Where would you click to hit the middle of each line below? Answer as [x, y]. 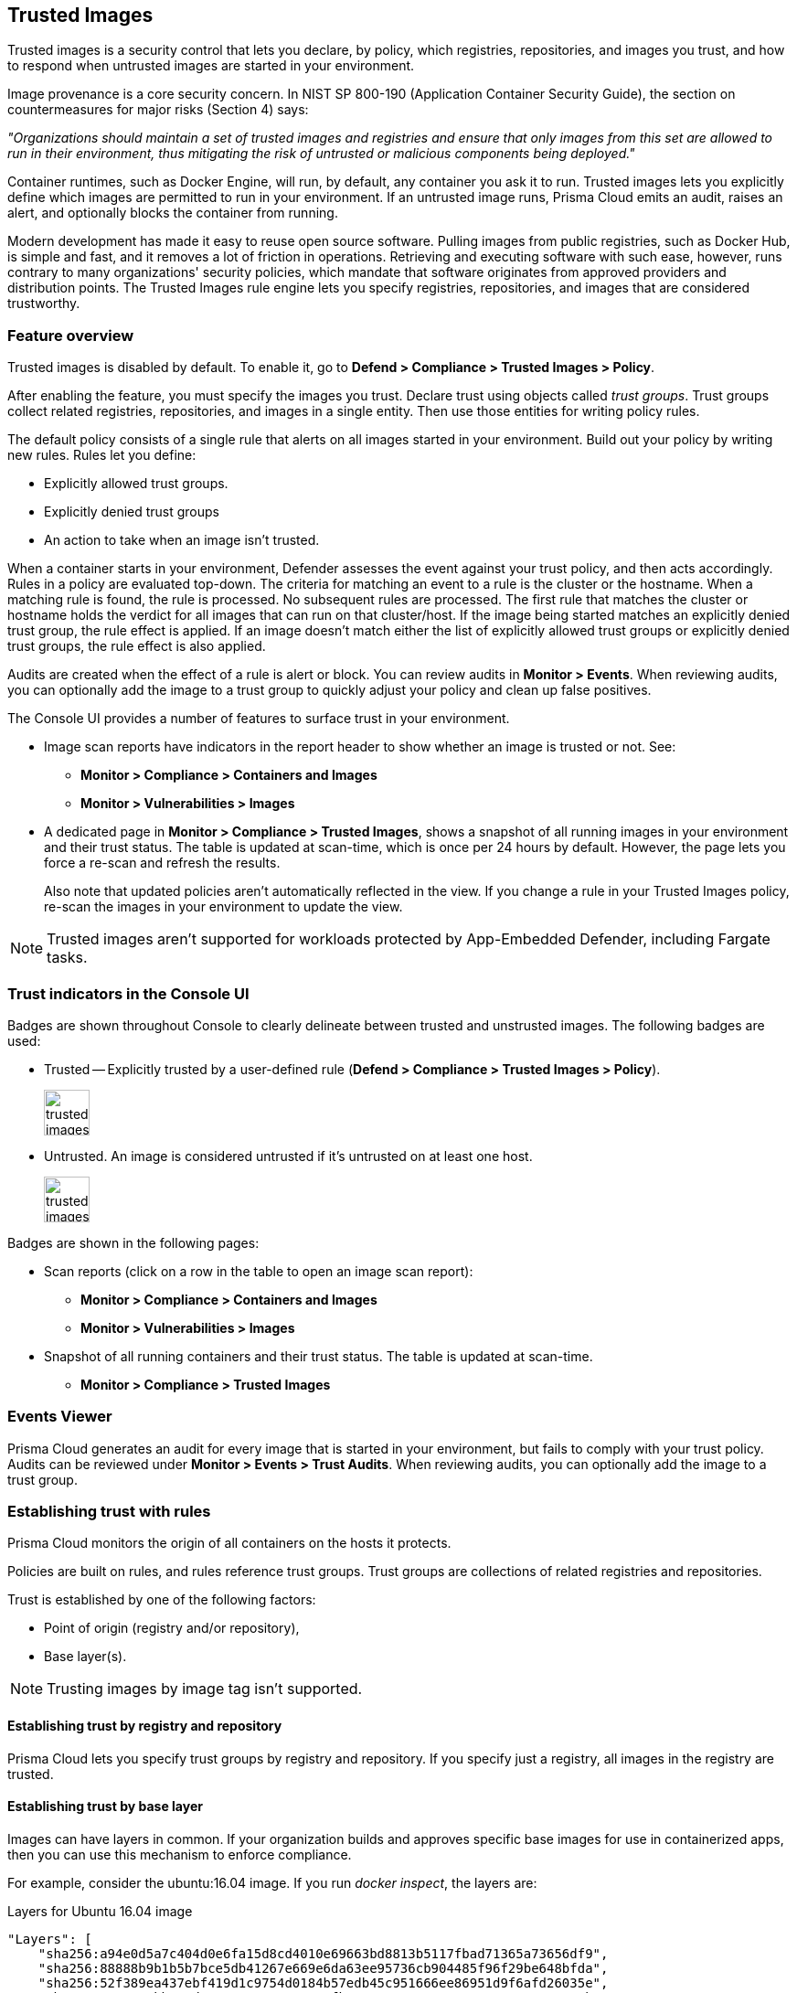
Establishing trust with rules [109, 1512]
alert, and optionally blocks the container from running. [173, 213]
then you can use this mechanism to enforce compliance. [180, 1854]
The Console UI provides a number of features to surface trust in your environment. [259, 719]
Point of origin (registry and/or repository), [172, 1628]
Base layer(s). [85, 1657]
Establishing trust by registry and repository [145, 1726]
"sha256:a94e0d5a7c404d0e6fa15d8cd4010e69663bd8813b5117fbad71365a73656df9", [323, 1953]
